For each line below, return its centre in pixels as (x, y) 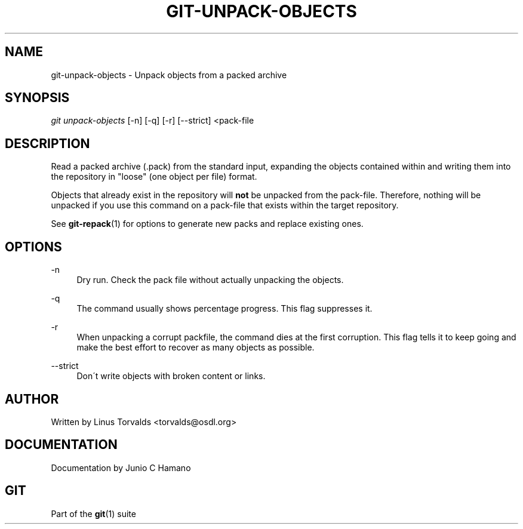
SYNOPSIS (37, 98)
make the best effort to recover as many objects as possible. (196, 347)
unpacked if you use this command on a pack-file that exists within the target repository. (225, 205)
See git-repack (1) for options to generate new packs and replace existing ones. (207, 224)
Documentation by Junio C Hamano (121, 468)
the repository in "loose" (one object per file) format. (154, 177)
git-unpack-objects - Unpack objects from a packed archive (169, 75)
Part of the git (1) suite (93, 513)
